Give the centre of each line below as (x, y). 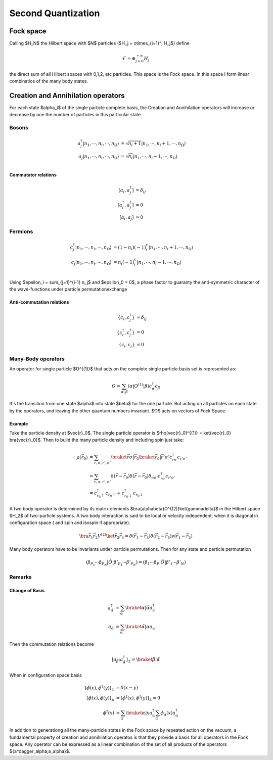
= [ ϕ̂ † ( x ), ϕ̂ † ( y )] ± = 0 (138, 698)
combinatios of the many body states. (49, 81)
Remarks (21, 577)
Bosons (19, 128)
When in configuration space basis (45, 675)
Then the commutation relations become (52, 644)
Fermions (21, 231)
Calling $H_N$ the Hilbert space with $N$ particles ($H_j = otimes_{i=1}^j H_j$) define (99, 43)
